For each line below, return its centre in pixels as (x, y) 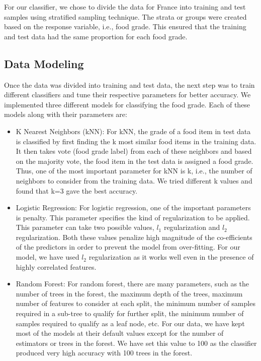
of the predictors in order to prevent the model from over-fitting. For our (128, 247)
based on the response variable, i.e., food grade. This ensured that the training (125, 26)
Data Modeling (44, 63)
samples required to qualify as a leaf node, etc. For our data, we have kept (130, 323)
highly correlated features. (56, 266)
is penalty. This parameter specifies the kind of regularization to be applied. (133, 217)
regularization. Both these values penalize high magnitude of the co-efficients (134, 237)
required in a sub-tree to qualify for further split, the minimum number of (130, 313)
